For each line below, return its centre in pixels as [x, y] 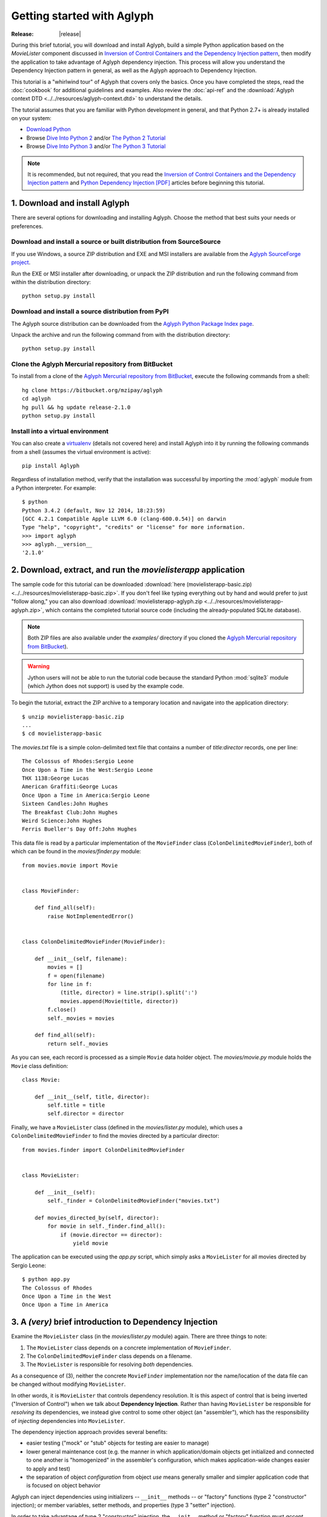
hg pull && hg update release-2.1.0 [76, 407]
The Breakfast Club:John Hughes [70, 812]
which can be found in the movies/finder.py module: [76, 851]
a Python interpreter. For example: [54, 488]
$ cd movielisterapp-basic [62, 734]
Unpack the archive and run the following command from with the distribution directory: [121, 334]
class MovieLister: [51, 1175]
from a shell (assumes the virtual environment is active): [81, 451]
